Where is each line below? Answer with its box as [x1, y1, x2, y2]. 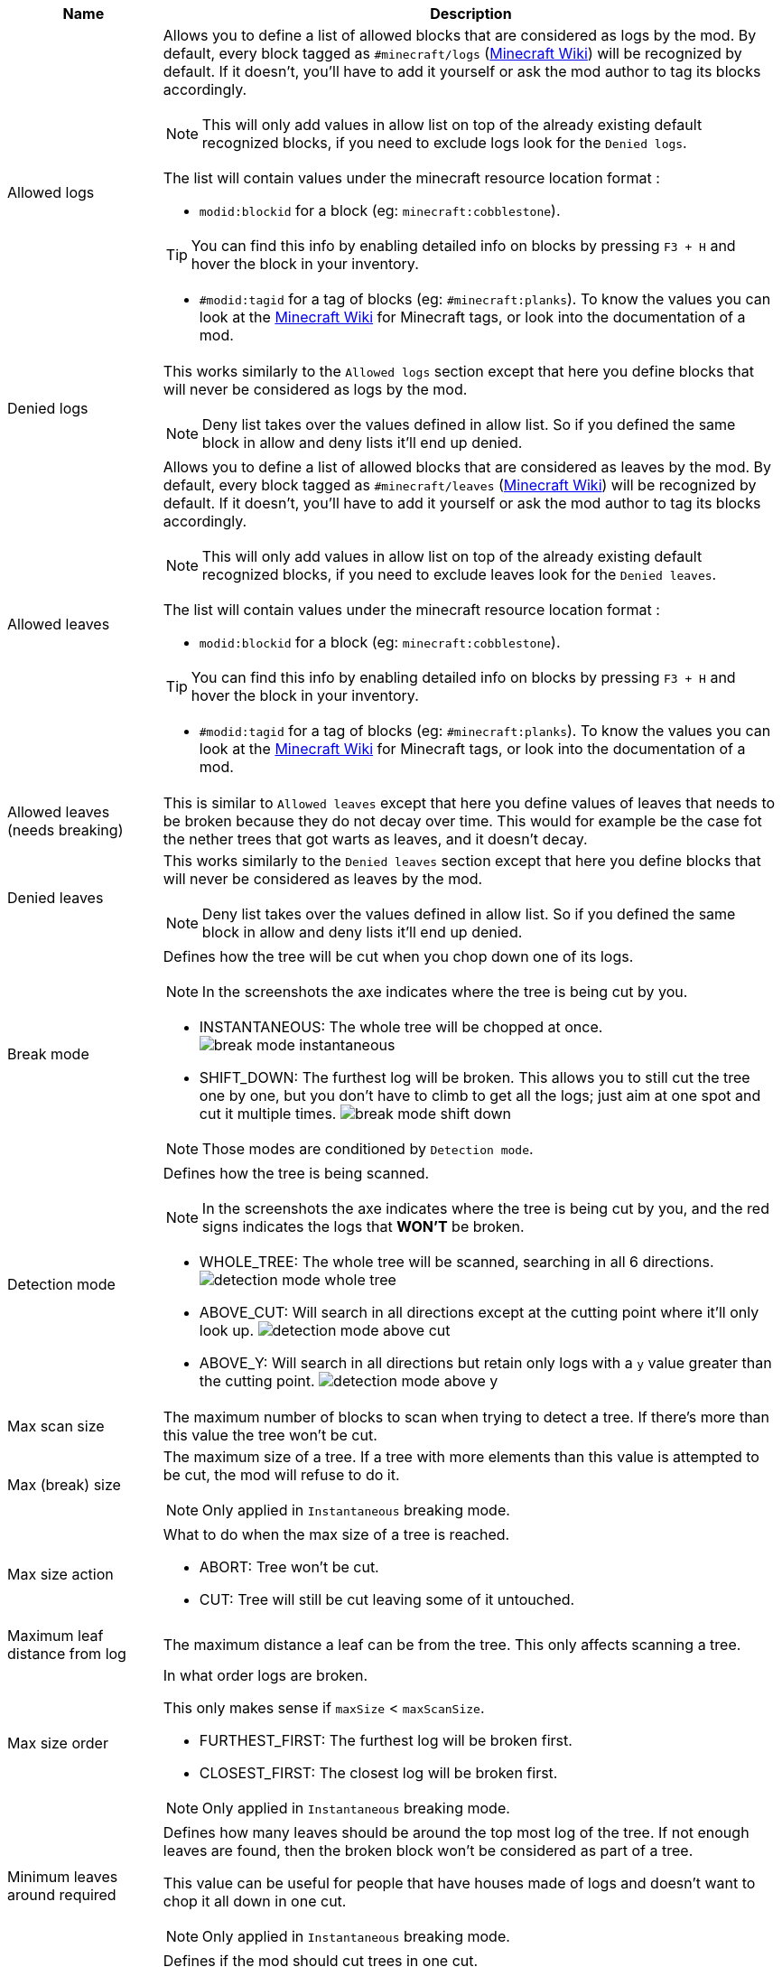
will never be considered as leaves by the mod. [163, 870, 483, 888]
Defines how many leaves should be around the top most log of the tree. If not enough [163, 1823, 749, 1841]
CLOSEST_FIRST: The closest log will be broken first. [199, 1764, 558, 1782]
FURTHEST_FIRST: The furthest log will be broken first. [199, 1731, 573, 1749]
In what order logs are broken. [163, 1666, 368, 1684]
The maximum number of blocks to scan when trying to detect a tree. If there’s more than [163, 1408, 770, 1426]
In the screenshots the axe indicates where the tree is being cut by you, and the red [201, 1199, 769, 1217]
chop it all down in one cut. [163, 1892, 347, 1910]
